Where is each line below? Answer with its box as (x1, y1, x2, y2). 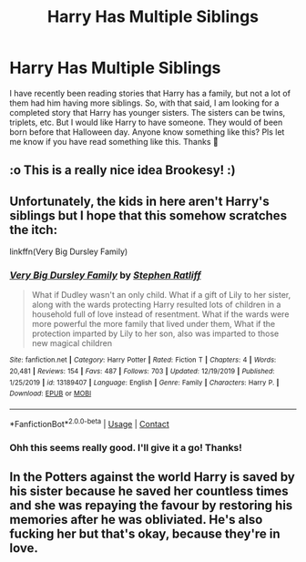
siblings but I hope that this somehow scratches (9, 208, 288, 223)
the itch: (9, 221, 57, 238)
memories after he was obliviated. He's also (9, 512, 263, 527)
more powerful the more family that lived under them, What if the (31, 319, 276, 330)
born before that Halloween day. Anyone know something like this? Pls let (9, 126, 285, 138)
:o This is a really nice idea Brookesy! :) (9, 162, 236, 179)
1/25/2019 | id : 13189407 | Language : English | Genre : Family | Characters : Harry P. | (9, 378, 280, 387)
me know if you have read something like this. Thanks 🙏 (9, 136, 219, 147)
